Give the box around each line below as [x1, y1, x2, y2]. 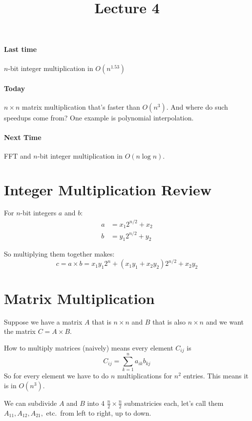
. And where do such [166, 102, 228, 112]
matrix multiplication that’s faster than [22, 102, 140, 112]
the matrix [4, 326, 36, 336]
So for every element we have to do [4, 371, 109, 381]
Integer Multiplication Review [4, 179, 211, 199]
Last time [4, 44, 37, 54]
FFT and [4, 150, 31, 161]
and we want [206, 316, 244, 327]
